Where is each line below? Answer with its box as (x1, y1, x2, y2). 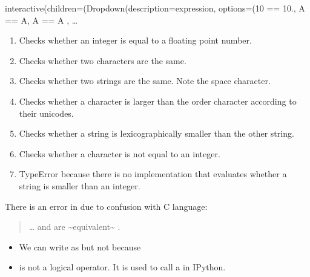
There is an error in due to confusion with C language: (5, 200, 208, 212)
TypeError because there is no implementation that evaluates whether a (19, 168, 287, 180)
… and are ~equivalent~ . (28, 220, 120, 233)
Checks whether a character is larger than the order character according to (19, 94, 297, 107)
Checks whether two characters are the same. (19, 54, 186, 67)
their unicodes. (19, 106, 74, 119)
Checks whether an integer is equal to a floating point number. (19, 34, 252, 47)
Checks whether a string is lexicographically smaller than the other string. (19, 127, 294, 140)
